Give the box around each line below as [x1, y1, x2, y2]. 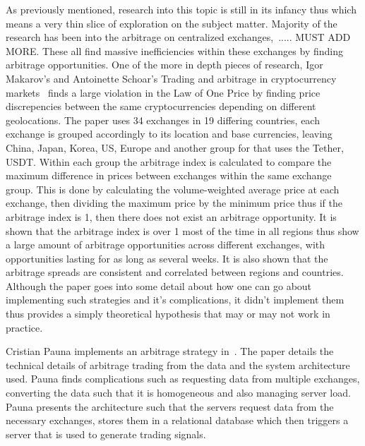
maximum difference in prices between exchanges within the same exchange [6, 168, 332, 183]
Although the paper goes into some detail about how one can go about [6, 278, 312, 293]
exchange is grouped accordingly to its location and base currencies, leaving [6, 126, 333, 141]
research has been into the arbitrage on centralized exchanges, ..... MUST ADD [6, 30, 351, 44]
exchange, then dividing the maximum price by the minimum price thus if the [6, 195, 342, 210]
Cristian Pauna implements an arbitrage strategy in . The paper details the [6, 344, 334, 358]
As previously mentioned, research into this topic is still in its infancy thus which [6, 2, 357, 16]
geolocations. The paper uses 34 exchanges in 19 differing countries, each [6, 112, 320, 127]
